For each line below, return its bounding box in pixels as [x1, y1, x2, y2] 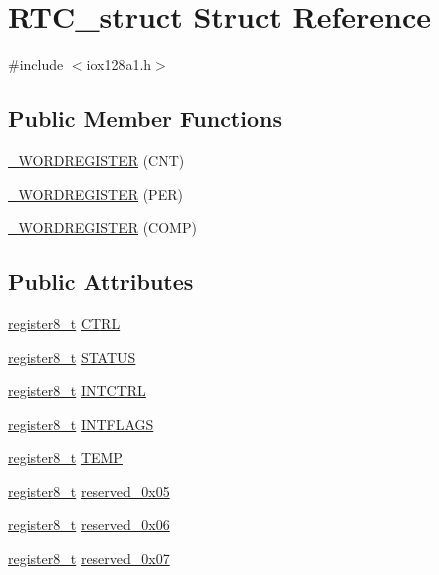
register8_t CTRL [8, 312, 121, 333]
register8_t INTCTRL [8, 380, 146, 401]
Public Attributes [8, 266, 194, 297]
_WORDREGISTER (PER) [8, 183, 183, 204]
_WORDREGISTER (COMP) [8, 217, 197, 238]
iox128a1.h [86, 54, 152, 75]
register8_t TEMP [8, 447, 123, 468]
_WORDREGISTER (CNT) [8, 149, 185, 170]
